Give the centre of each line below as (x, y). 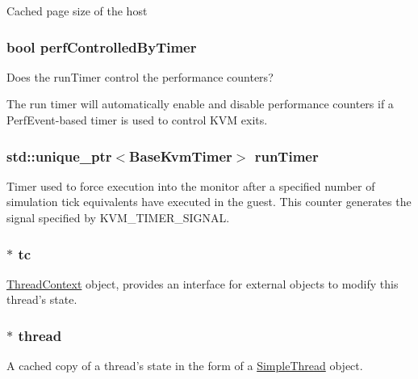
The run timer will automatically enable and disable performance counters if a (200, 104)
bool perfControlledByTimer (102, 46)
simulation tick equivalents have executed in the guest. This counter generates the (209, 202)
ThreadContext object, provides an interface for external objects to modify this (203, 283)
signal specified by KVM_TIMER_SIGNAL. (118, 217)
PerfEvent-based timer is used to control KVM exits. (137, 120)
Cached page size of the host (77, 11)
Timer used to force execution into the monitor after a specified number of (191, 185)
